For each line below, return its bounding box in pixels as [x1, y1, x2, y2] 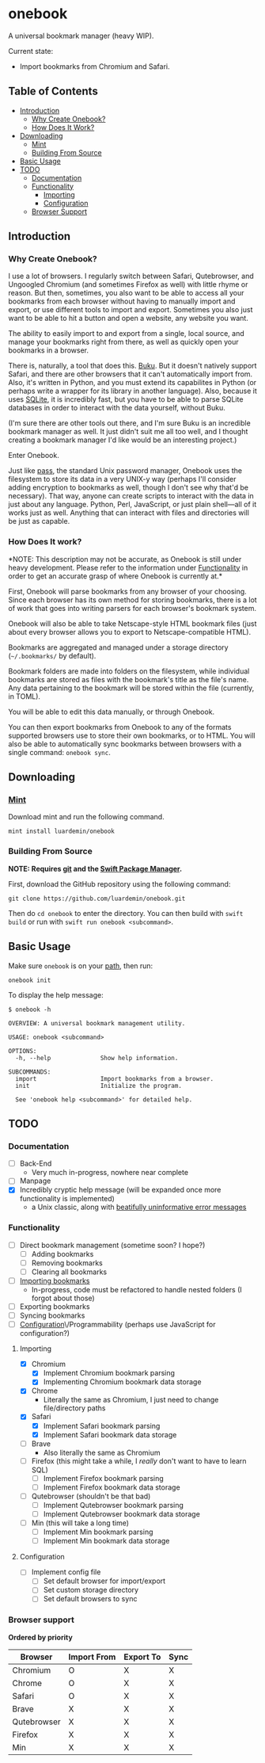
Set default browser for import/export [43, 1576, 166, 1586]
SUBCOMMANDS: [8, 1067, 51, 1076]
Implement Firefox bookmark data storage [43, 1483, 180, 1492]
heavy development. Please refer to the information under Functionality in [8, 563, 248, 572]
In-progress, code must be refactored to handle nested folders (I [31, 1285, 243, 1295]
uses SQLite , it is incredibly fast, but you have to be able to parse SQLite [8, 395, 244, 404]
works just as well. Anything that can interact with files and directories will [8, 508, 249, 517]
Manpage [19, 1176, 51, 1185]
